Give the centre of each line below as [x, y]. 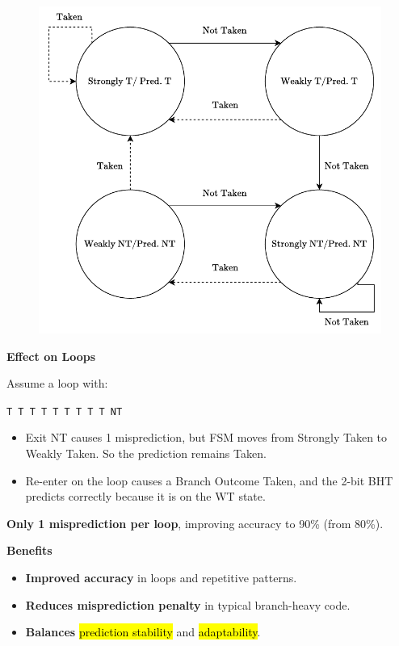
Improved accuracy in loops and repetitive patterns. [161, 577]
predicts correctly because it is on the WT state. [145, 496]
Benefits [29, 550]
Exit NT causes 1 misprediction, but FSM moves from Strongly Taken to [206, 437]
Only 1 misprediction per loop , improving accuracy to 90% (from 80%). [195, 523]
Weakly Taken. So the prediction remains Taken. [146, 453]
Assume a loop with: [57, 383]
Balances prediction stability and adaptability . [143, 632]
